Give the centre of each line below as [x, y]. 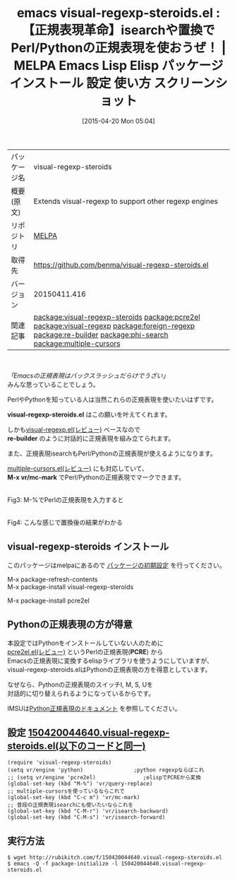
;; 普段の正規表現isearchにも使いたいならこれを [71, 805]
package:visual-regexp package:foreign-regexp [114, 325]
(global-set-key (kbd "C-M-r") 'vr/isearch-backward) [88, 811]
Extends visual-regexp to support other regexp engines [126, 201]
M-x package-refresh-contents [53, 579]
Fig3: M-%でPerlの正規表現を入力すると [66, 499]
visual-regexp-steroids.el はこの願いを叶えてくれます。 [89, 414]
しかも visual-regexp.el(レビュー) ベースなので [74, 429]
